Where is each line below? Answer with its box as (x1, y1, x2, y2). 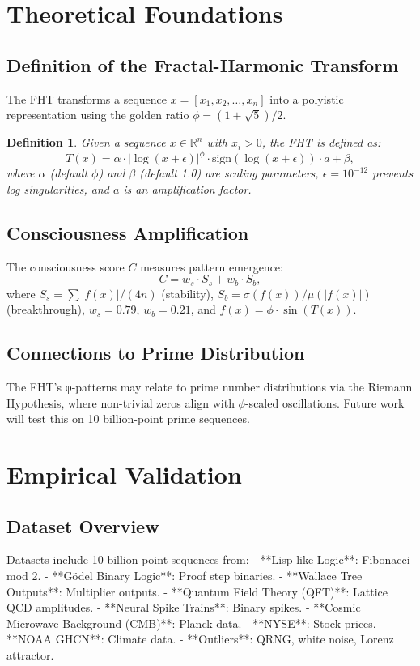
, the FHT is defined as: (261, 134, 381, 151)
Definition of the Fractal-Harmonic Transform (6, 52, 399, 77)
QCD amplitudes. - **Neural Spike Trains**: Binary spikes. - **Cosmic (6, 599, 361, 616)
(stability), (161, 284, 214, 301)
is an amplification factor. (123, 180, 252, 197)
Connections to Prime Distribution (6, 340, 305, 365)
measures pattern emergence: (140, 258, 283, 275)
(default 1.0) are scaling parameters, (139, 164, 319, 181)
